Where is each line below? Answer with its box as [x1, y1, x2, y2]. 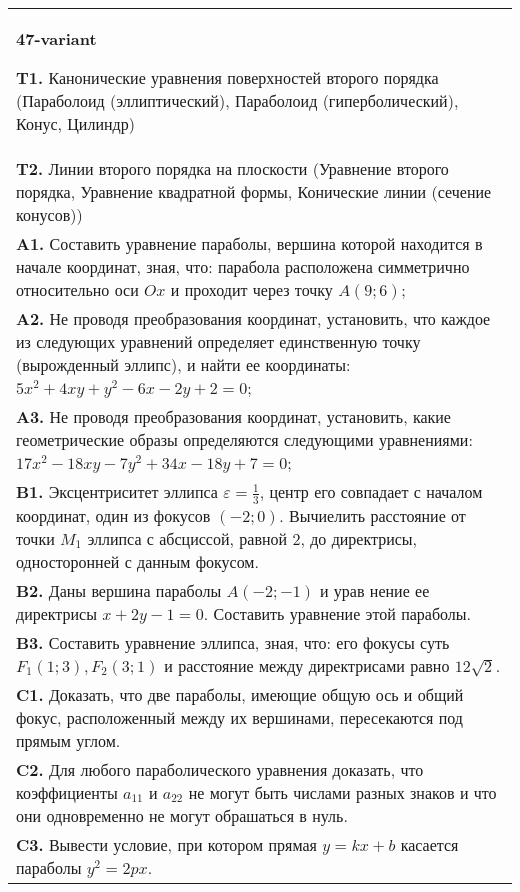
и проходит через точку [170, 278, 333, 301]
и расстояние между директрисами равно [164, 653, 450, 677]
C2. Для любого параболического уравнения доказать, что [16, 757, 424, 781]
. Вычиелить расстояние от [279, 503, 466, 527]
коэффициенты [16, 780, 118, 804]
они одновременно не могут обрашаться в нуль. [16, 803, 348, 827]
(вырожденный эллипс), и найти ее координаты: [16, 353, 351, 376]
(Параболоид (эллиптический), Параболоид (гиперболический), [16, 89, 459, 112]
